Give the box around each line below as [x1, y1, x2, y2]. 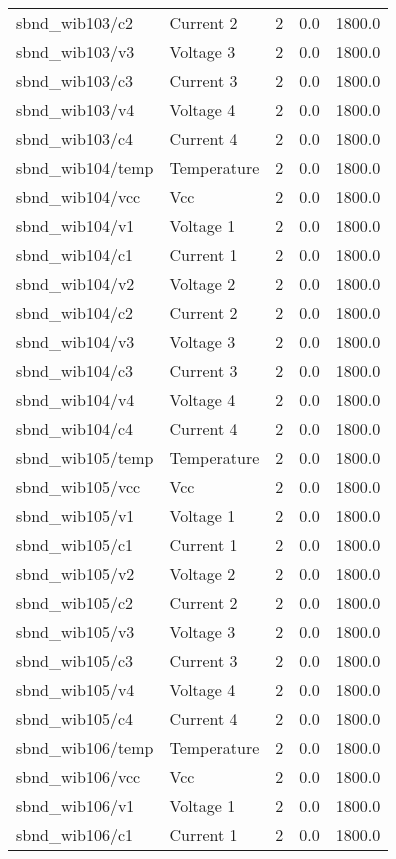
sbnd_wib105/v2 [16, 562, 135, 585]
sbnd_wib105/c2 [16, 591, 133, 614]
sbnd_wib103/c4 [16, 127, 133, 150]
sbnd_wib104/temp [16, 156, 154, 179]
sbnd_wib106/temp [16, 736, 154, 759]
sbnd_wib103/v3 [16, 40, 135, 63]
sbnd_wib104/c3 [16, 359, 133, 382]
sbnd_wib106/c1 [16, 823, 133, 846]
